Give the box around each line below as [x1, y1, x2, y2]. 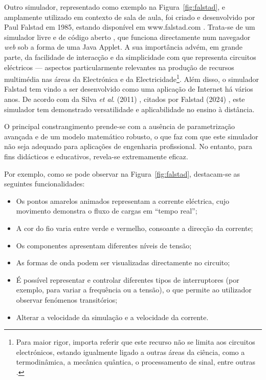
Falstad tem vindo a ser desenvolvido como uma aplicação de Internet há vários [4, 83, 253, 94]
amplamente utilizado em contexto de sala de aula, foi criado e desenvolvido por [4, 11, 255, 22]
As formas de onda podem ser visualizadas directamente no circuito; [16, 257, 230, 268]
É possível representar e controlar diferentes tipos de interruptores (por [16, 274, 239, 285]
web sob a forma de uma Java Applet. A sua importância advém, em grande [4, 41, 242, 52]
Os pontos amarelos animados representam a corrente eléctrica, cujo [16, 195, 230, 206]
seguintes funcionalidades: [4, 178, 85, 189]
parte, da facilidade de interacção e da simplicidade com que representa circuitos [4, 51, 256, 62]
